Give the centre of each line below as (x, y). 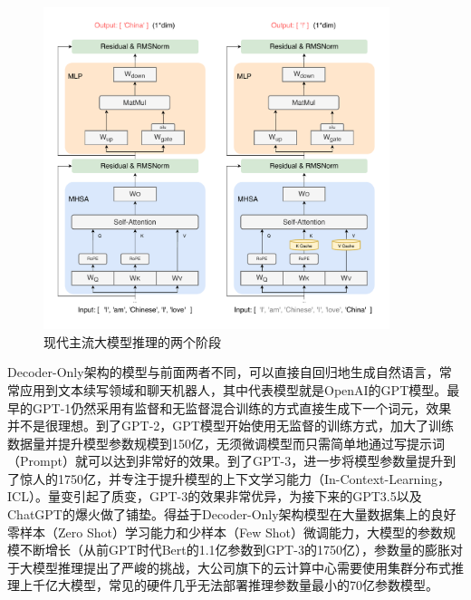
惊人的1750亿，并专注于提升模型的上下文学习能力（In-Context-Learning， (235, 478)
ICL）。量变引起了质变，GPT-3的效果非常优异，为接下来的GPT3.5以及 (215, 496)
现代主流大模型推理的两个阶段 (132, 341)
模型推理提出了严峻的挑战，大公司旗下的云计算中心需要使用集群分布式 (241, 567)
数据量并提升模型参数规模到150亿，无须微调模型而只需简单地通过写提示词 (226, 443)
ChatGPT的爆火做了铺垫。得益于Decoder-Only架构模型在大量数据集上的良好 (232, 514)
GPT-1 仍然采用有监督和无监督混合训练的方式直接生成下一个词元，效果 (242, 407)
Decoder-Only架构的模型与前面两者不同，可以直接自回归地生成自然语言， (223, 372)
